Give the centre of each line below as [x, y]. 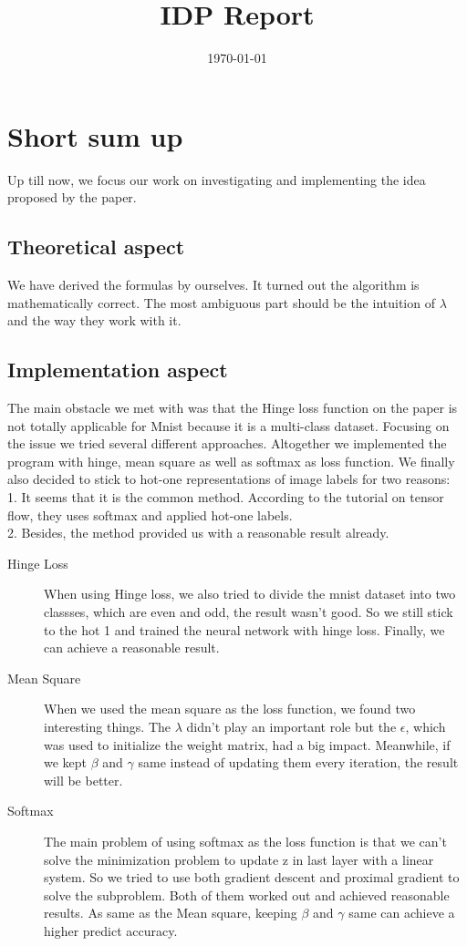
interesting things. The [108, 726]
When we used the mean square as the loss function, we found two [230, 709]
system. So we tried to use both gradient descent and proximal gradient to [252, 877]
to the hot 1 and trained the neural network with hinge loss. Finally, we [244, 629]
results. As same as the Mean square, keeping [171, 913]
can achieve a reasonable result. [132, 648]
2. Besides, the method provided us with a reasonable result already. [198, 533]
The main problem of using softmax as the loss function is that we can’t [245, 841]
